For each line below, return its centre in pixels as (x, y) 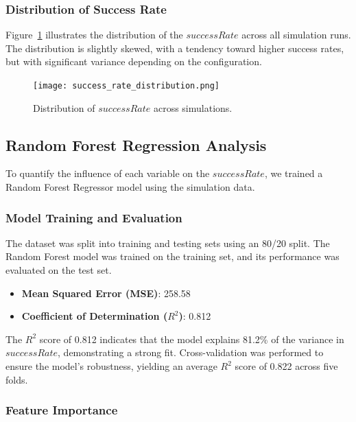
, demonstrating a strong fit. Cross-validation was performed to (191, 352)
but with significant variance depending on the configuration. (134, 61)
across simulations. (193, 107)
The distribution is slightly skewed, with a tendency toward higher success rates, (175, 48)
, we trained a (294, 173)
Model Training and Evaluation (94, 217)
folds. (17, 379)
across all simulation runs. (296, 35)
